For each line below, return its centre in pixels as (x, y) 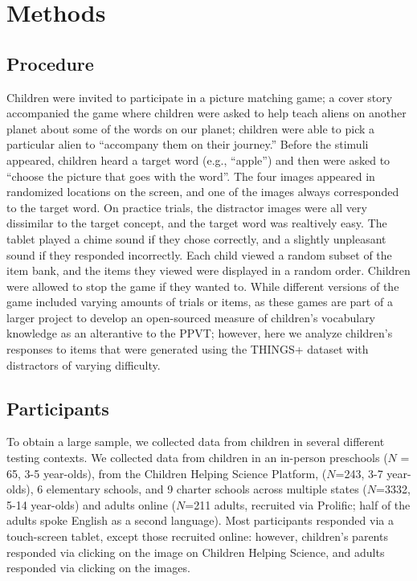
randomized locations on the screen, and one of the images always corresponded (203, 192)
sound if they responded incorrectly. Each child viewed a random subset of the (199, 254)
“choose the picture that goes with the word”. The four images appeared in (191, 176)
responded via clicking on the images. (98, 568)
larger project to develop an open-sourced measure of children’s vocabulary (191, 317)
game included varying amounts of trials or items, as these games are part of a (200, 302)
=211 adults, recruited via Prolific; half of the (298, 504)
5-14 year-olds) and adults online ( (91, 504)
